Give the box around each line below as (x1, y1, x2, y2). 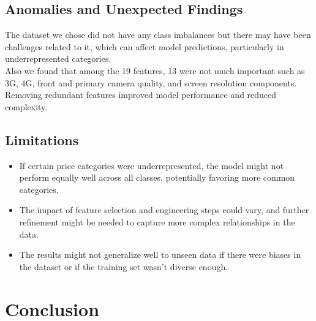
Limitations (5, 130, 79, 149)
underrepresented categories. (5, 52, 111, 65)
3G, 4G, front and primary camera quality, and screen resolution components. (5, 76, 297, 89)
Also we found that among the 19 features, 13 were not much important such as (5, 64, 305, 77)
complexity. (5, 100, 48, 113)
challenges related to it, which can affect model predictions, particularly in (5, 40, 284, 53)
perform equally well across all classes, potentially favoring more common (19, 171, 295, 184)
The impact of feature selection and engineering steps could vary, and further (19, 203, 309, 216)
